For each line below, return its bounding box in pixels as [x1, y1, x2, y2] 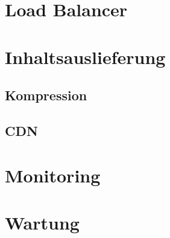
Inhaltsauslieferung [5, 44, 166, 69]
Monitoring [5, 162, 101, 187]
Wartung [5, 210, 80, 234]
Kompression [5, 86, 87, 105]
